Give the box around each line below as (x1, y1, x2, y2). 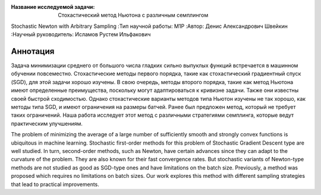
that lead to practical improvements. (11, 181, 99, 188)
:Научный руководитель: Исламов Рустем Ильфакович (11, 31, 151, 38)
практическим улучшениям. (11, 120, 83, 127)
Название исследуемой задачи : (11, 4, 95, 10)
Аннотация (11, 46, 55, 56)
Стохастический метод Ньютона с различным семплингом (58, 12, 209, 19)
